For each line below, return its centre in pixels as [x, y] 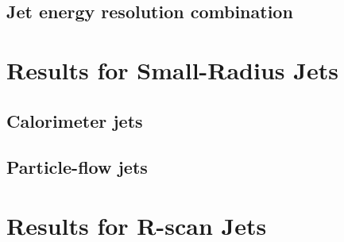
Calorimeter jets [75, 120]
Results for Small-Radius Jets [172, 69]
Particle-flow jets [77, 167]
